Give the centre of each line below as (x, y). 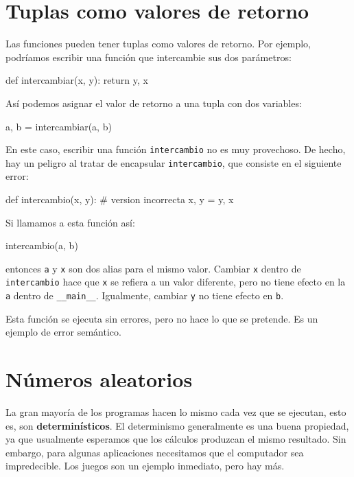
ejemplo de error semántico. (63, 332)
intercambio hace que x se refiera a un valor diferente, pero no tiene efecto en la (176, 282)
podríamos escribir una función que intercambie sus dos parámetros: (149, 57)
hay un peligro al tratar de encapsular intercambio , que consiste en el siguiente (174, 162)
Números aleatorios (99, 379)
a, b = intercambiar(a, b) (59, 126)
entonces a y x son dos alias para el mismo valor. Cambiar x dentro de (153, 268)
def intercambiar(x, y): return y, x (77, 80)
